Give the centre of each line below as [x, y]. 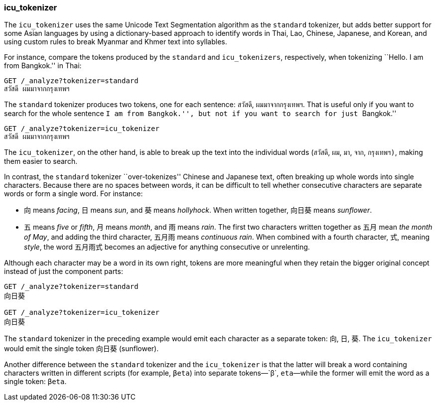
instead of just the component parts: [64, 271]
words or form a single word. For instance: [73, 194]
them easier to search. [41, 161]
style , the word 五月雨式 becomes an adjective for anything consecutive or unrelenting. [167, 247]
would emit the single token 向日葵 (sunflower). [81, 349]
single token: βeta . [35, 382]
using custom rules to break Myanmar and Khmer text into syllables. [116, 42]
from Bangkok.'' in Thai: [43, 66]
